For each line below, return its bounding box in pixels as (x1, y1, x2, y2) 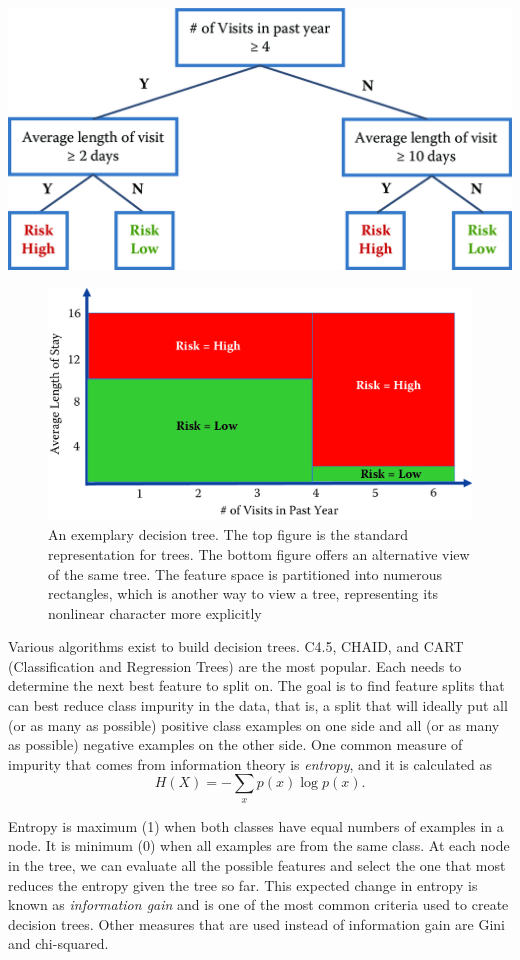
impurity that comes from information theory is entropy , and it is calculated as (8, 753, 493, 774)
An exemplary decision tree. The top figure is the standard (48, 524, 409, 545)
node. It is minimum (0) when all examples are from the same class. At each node (8, 835, 510, 856)
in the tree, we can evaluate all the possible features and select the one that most (8, 855, 506, 876)
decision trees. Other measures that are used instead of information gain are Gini (8, 913, 506, 934)
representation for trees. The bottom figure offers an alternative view (48, 543, 470, 564)
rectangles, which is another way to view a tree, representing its (48, 583, 439, 604)
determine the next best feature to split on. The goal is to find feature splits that (8, 675, 505, 696)
